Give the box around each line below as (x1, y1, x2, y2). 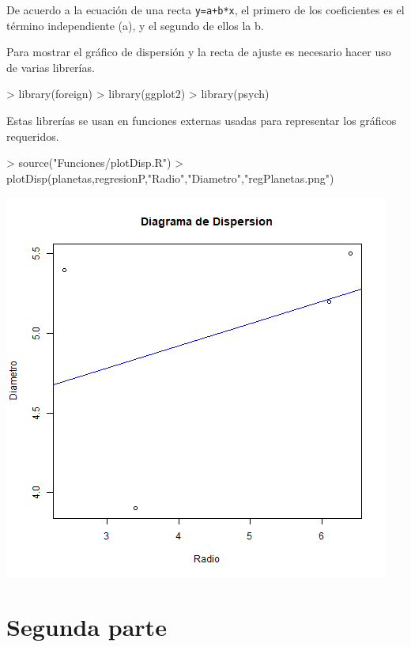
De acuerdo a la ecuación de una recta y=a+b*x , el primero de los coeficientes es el (6, 2, 405, 17)
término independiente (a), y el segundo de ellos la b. (6, 17, 264, 33)
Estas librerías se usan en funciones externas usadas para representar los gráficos (6, 112, 397, 129)
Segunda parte (6, 611, 167, 643)
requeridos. (6, 127, 59, 144)
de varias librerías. (6, 59, 95, 75)
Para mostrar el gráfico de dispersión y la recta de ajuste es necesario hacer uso (6, 44, 391, 60)
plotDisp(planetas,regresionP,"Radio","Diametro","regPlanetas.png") (6, 169, 334, 186)
